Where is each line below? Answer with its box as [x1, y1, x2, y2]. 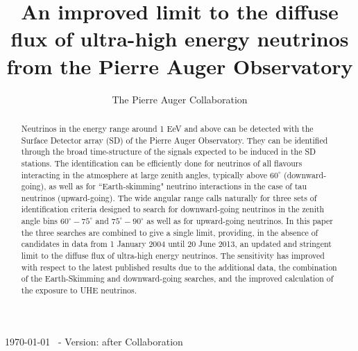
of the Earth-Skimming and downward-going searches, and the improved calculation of [21, 273, 334, 284]
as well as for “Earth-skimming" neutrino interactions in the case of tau [49, 180, 307, 192]
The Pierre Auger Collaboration [112, 92, 248, 106]
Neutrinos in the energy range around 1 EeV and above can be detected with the [21, 122, 314, 134]
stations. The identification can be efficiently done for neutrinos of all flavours [21, 157, 302, 169]
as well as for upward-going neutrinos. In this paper [146, 215, 333, 227]
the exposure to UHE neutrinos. [21, 284, 137, 296]
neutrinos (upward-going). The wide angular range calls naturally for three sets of [21, 191, 317, 203]
